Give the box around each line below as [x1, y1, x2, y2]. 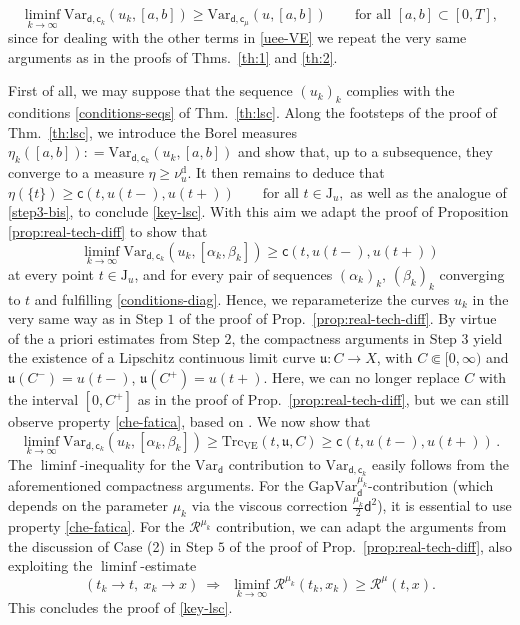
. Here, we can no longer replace [263, 367, 460, 388]
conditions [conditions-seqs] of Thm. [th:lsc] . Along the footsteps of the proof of [8, 102, 497, 123]
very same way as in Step [8, 308, 163, 329]
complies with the [346, 80, 455, 101]
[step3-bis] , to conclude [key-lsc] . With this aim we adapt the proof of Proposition [8, 201, 509, 222]
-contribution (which [368, 474, 494, 495]
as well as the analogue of [350, 181, 507, 202]
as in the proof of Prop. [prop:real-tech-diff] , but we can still [137, 389, 509, 410]
